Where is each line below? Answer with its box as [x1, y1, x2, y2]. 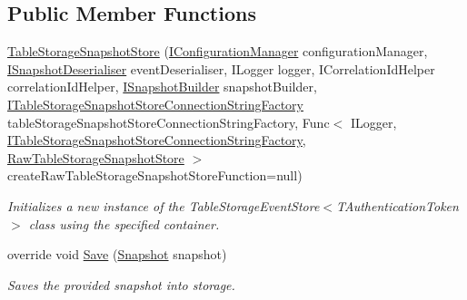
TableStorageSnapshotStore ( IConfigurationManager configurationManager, [7, 42, 428, 61]
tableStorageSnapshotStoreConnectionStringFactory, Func [7, 112, 330, 131]
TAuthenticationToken [336, 196, 459, 215]
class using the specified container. [28, 214, 220, 233]
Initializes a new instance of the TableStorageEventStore [7, 196, 320, 215]
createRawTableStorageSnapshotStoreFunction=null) [7, 166, 303, 185]
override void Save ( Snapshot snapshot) [7, 245, 227, 264]
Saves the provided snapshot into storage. [7, 275, 235, 294]
